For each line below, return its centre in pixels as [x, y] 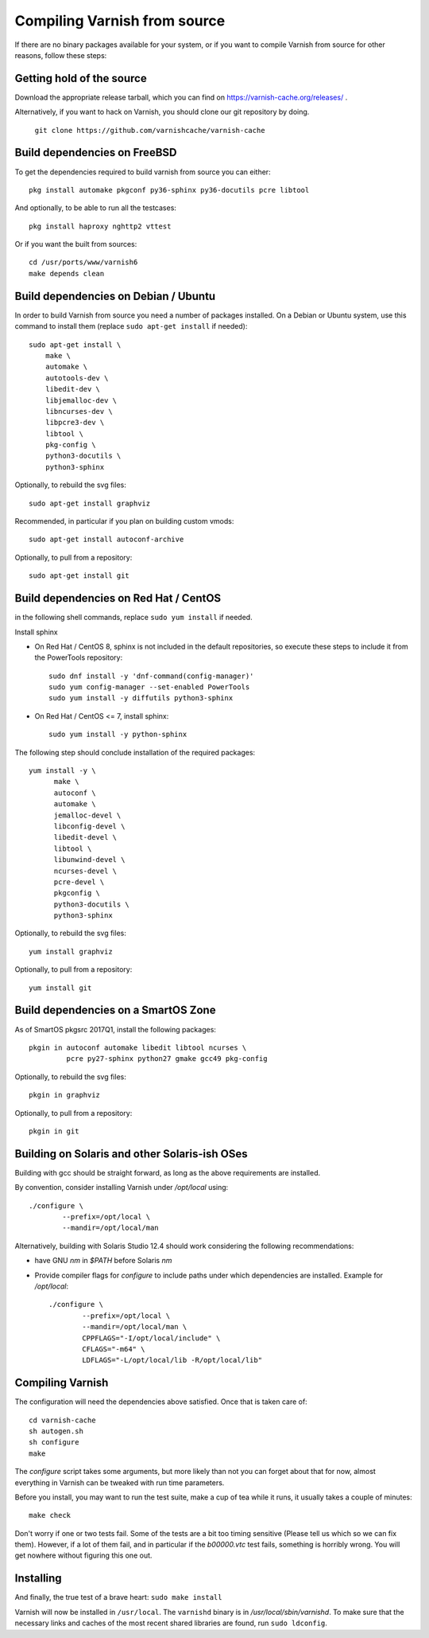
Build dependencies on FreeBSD [96, 152]
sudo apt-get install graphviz [90, 503]
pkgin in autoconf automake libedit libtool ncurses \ [138, 1047]
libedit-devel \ [85, 837]
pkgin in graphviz [65, 1095]
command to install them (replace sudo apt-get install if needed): [131, 326]
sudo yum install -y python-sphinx [118, 735]
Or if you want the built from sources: [76, 244]
